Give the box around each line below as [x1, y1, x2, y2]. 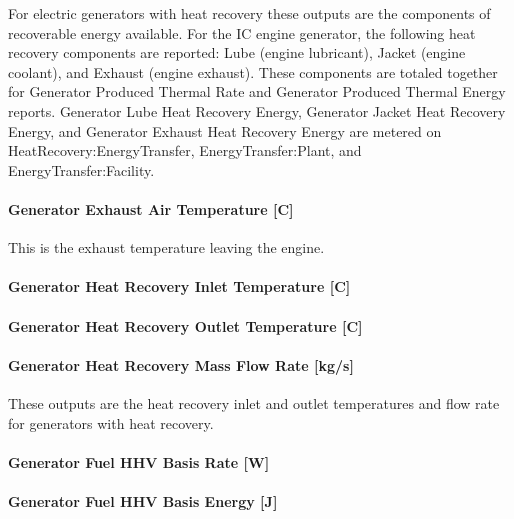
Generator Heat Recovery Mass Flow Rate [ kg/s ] [8, 354, 354, 375]
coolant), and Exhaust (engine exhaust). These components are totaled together [8, 61, 498, 82]
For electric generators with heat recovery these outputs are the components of [8, 3, 491, 23]
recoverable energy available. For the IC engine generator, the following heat [8, 22, 476, 43]
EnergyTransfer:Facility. [8, 159, 155, 180]
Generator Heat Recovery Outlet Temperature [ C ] [8, 315, 363, 336]
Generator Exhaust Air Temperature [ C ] [8, 198, 294, 219]
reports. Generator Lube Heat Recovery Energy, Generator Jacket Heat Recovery [8, 100, 506, 121]
